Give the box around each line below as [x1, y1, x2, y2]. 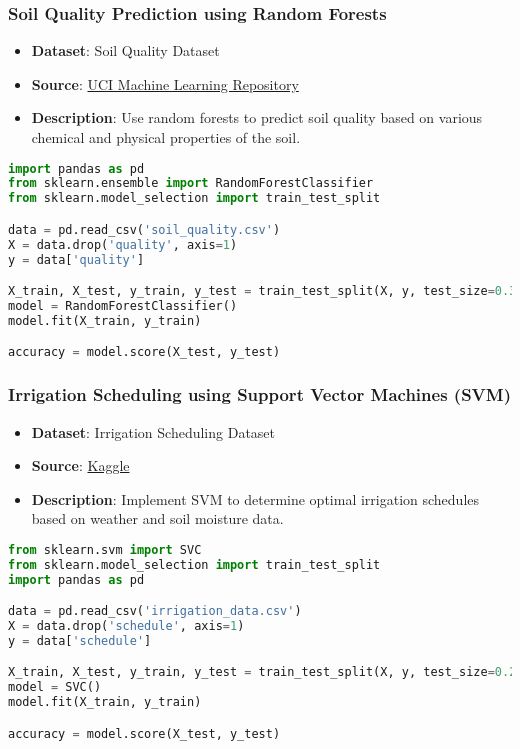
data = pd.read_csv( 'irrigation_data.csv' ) [8, 604, 302, 619]
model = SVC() [8, 680, 102, 695]
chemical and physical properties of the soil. [31, 127, 301, 147]
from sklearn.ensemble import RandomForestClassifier [8, 176, 374, 191]
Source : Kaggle [31, 455, 130, 476]
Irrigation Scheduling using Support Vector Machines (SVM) [8, 382, 512, 407]
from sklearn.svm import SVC [8, 542, 202, 557]
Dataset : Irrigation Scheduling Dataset [31, 421, 276, 442]
